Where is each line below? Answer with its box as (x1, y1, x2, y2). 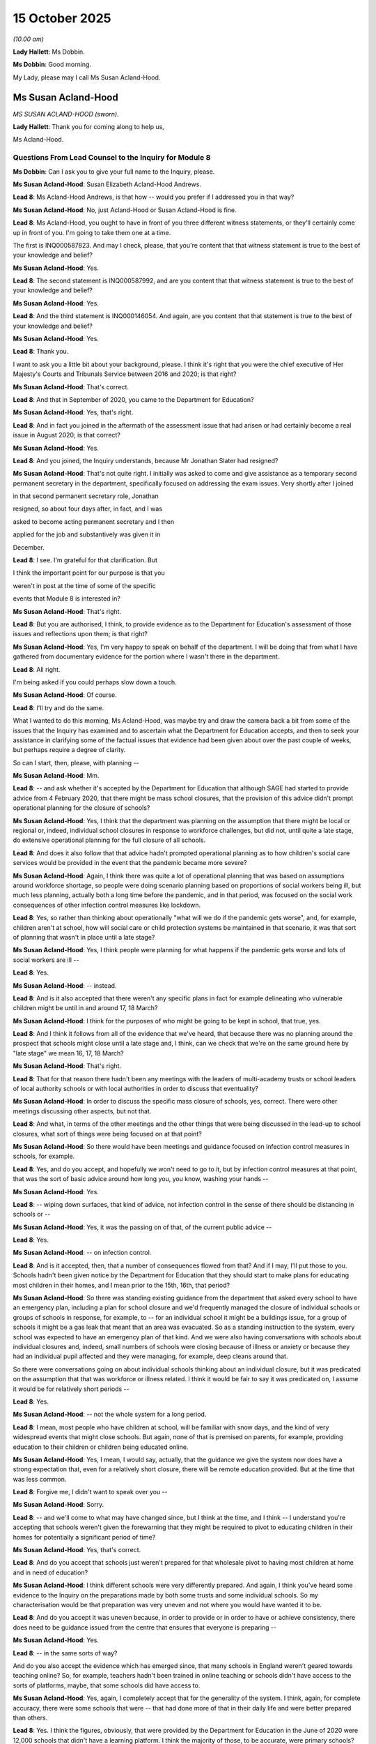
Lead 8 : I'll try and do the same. (13, 703, 104, 712)
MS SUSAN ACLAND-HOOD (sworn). (13, 110, 119, 118)
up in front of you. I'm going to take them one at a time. (13, 228, 171, 236)
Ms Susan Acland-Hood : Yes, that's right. (13, 408, 134, 416)
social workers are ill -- (13, 956, 79, 964)
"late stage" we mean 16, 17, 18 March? (13, 1048, 125, 1057)
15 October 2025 (13, 10, 111, 26)
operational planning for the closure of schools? (13, 804, 150, 812)
